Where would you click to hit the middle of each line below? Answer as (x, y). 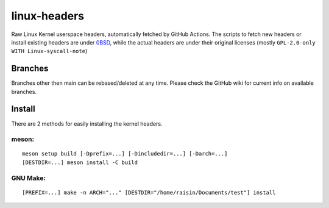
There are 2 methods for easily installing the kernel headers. (87, 124)
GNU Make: (28, 178)
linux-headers (48, 16)
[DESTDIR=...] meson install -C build (80, 162)
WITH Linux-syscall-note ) (49, 51)
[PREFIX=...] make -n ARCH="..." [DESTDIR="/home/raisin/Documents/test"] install (149, 192)
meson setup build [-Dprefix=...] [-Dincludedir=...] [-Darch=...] (125, 154)
